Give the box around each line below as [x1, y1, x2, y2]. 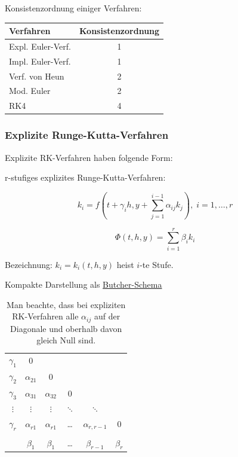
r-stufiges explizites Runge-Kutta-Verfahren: [5, 171, 166, 184]
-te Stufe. [140, 258, 174, 270]
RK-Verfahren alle [12, 310, 79, 322]
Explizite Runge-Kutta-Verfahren [5, 127, 169, 142]
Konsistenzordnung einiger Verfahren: [5, 2, 142, 14]
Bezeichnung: [5, 258, 52, 270]
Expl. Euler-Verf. [9, 39, 71, 52]
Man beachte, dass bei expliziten [7, 298, 126, 310]
